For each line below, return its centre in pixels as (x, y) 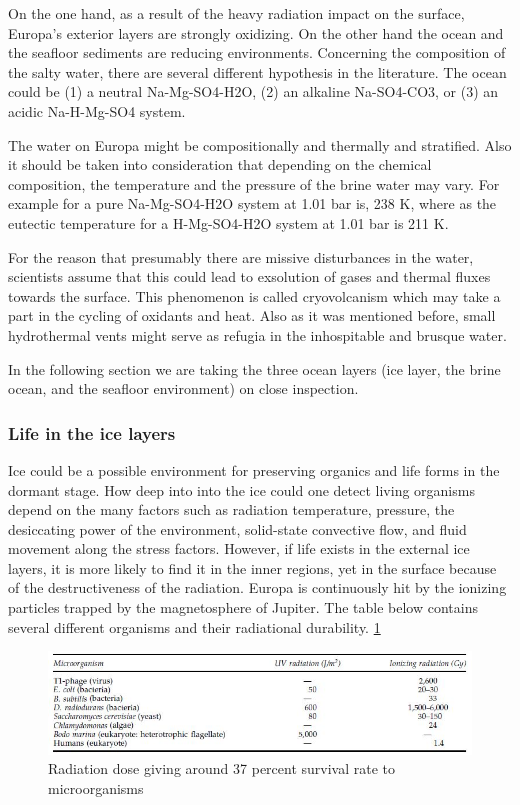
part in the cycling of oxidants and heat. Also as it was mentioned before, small (252, 315)
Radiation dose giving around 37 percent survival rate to (222, 768)
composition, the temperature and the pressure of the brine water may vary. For (254, 183)
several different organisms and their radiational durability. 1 (194, 626)
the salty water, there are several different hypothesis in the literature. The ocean (257, 71)
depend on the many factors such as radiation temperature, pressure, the (231, 509)
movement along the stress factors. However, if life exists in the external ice (239, 548)
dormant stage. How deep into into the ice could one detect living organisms (241, 489)
